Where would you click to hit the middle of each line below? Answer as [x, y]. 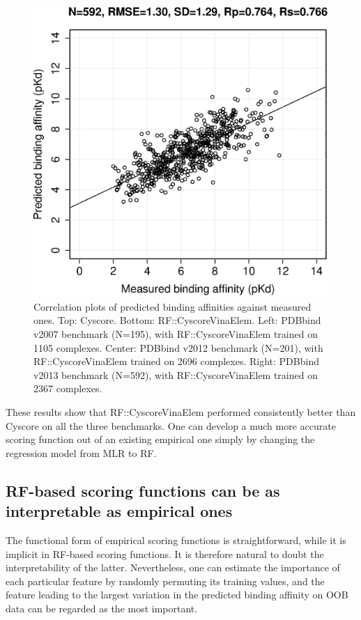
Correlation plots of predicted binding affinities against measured [172, 306]
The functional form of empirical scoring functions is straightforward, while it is [176, 540]
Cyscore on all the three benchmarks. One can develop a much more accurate [171, 425]
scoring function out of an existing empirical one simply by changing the [160, 439]
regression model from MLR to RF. [81, 452]
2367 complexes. [68, 388]
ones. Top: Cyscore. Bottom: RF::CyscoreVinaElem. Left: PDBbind [177, 320]
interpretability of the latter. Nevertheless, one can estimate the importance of [173, 567]
